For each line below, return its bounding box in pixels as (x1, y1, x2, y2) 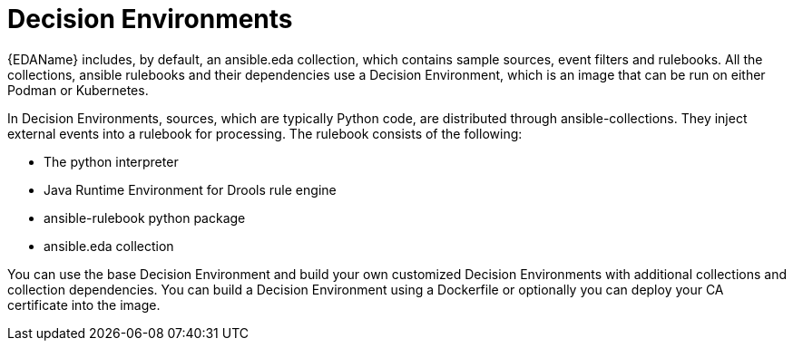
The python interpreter (44, 153, 179, 169)
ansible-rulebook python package (44, 209, 246, 226)
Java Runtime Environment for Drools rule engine (44, 181, 337, 198)
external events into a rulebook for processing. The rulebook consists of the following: (7, 125, 523, 141)
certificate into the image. (7, 296, 161, 313)
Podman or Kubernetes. (7, 82, 149, 98)
